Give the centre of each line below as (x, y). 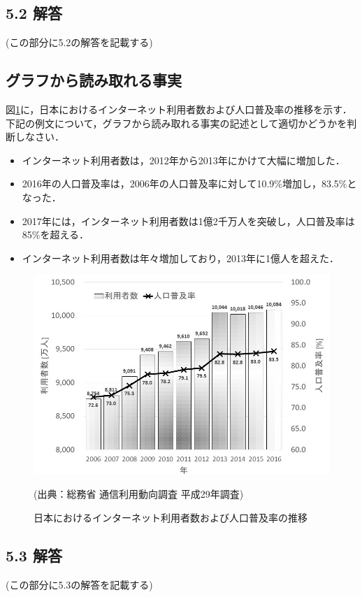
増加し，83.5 (310, 184)
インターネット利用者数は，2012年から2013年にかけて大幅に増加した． (183, 160)
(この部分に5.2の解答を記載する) (79, 42)
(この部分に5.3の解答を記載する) (79, 584)
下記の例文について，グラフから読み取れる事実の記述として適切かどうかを (176, 123)
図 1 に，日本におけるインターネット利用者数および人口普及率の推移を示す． (179, 109)
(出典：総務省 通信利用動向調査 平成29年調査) (139, 494)
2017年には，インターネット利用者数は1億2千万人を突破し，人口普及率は (188, 221)
